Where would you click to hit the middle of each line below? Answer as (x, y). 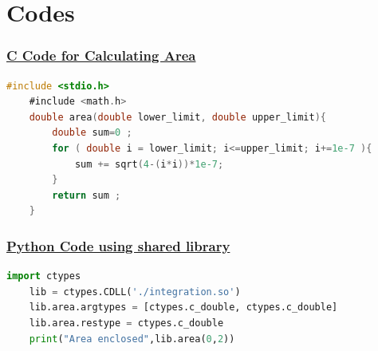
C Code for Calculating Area (101, 55)
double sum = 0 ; (92, 133)
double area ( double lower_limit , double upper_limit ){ (177, 117)
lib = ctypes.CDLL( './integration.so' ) (135, 292)
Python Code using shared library (118, 245)
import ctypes (44, 276)
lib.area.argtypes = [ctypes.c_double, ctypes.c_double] (183, 308)
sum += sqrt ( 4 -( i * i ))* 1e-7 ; (149, 164)
